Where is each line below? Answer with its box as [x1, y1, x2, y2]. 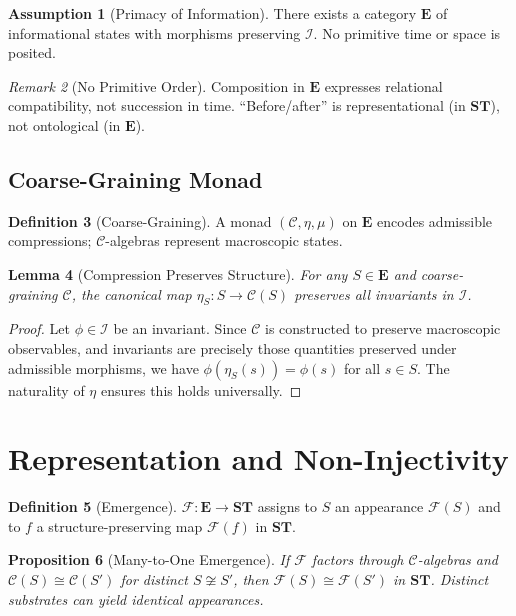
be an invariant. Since [113, 318, 247, 339]
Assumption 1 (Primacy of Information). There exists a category [8, 3, 417, 23]
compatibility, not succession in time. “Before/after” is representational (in [8, 95, 466, 116]
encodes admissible [377, 210, 493, 231]
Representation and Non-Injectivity [8, 438, 509, 479]
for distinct [120, 569, 188, 590]
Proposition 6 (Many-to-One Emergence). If [8, 549, 290, 570]
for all [343, 357, 381, 378]
